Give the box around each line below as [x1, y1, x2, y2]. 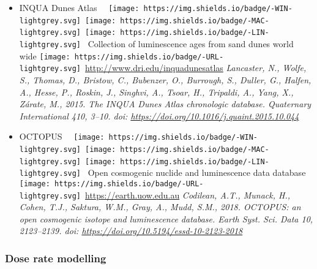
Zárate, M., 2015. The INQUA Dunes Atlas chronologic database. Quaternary [19, 97, 311, 110]
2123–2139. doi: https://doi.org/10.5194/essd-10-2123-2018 [19, 224, 243, 237]
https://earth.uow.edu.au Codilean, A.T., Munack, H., [85, 188, 291, 201]
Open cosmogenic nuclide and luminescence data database [88, 166, 306, 179]
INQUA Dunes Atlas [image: [19, 1, 140, 13]
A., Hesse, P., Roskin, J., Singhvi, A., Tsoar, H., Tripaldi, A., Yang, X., [19, 85, 294, 98]
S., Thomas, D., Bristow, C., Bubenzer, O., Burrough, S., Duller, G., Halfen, [19, 73, 311, 86]
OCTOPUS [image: [19, 130, 105, 143]
